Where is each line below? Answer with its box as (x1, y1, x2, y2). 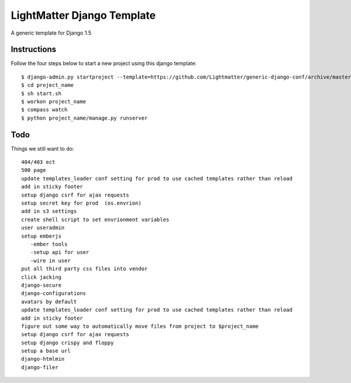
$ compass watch (21, 106, 68, 113)
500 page (21, 167, 46, 174)
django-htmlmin (21, 355, 65, 362)
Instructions (11, 45, 57, 55)
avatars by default (21, 298, 77, 305)
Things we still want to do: (11, 145, 74, 152)
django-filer (21, 364, 58, 371)
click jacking (21, 273, 61, 280)
